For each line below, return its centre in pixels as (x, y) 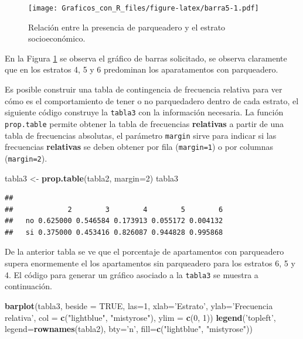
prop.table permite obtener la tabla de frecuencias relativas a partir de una (144, 123)
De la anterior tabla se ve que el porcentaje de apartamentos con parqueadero (144, 251)
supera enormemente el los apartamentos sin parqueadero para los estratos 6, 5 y (150, 263)
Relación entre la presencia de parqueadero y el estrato (127, 27)
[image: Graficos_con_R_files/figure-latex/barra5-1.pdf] (144, 8)
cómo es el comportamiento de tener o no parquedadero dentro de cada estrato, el (152, 100)
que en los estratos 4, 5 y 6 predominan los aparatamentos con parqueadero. (142, 69)
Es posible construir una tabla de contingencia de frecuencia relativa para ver (144, 89)
